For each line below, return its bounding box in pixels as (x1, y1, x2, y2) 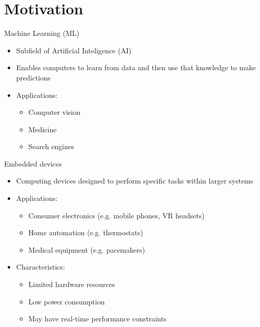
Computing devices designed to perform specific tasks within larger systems (16, 175, 253, 186)
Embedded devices (4, 158, 62, 169)
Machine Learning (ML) (4, 28, 80, 38)
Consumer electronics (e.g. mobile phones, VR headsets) (28, 210, 205, 220)
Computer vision (28, 107, 81, 117)
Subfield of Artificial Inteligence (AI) (16, 45, 132, 55)
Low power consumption (28, 296, 105, 306)
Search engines (28, 141, 74, 152)
